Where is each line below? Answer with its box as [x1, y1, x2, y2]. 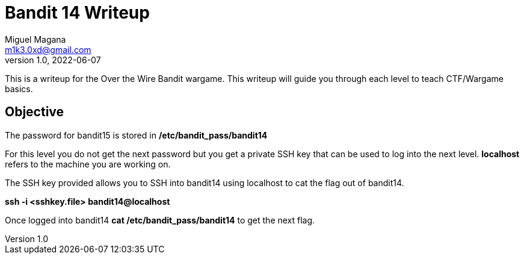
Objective [5, 104, 64, 120]
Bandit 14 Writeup [5, 2, 150, 23]
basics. [5, 83, 33, 94]
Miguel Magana [5, 34, 66, 45]
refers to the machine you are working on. [5, 158, 171, 169]
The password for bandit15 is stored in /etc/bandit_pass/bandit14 [5, 129, 268, 140]
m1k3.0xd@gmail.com [5, 44, 91, 55]
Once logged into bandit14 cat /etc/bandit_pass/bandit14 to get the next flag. [5, 214, 315, 225]
